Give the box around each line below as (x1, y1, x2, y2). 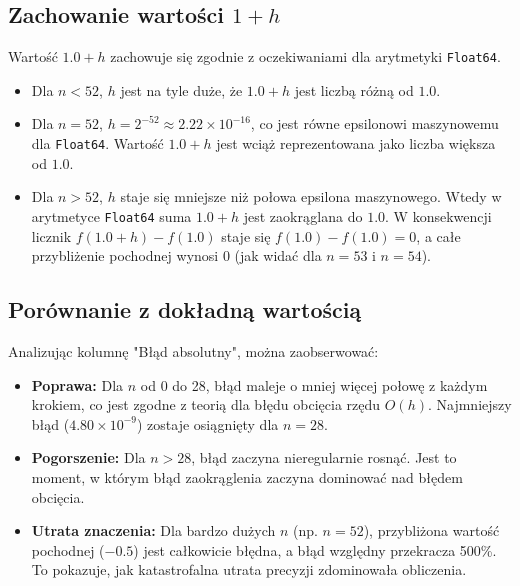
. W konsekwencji (385, 205, 492, 226)
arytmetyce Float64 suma (31, 205, 192, 226)
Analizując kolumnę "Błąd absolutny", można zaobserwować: (8, 340, 379, 361)
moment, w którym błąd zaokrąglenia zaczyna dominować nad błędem (31, 466, 463, 487)
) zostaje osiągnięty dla (136, 413, 279, 434)
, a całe (416, 225, 461, 246)
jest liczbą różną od (294, 79, 414, 100)
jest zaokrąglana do (243, 205, 363, 226)
